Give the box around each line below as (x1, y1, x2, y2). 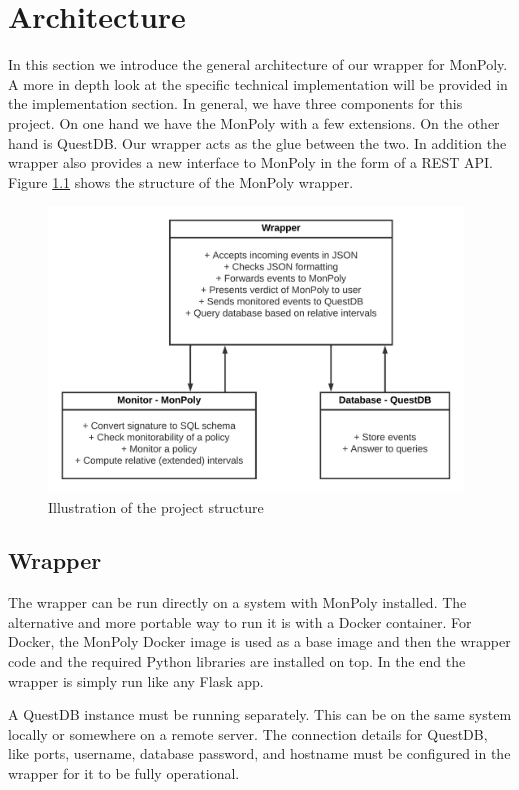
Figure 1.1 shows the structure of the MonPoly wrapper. (8, 171, 354, 192)
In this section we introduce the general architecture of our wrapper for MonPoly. (8, 54, 508, 75)
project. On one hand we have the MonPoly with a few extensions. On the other (8, 112, 500, 133)
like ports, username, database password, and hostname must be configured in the (8, 743, 511, 764)
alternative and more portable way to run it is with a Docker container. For (8, 611, 472, 632)
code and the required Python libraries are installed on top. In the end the (8, 651, 466, 672)
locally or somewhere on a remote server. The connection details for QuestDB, (8, 723, 488, 744)
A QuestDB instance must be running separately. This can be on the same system (8, 704, 512, 725)
